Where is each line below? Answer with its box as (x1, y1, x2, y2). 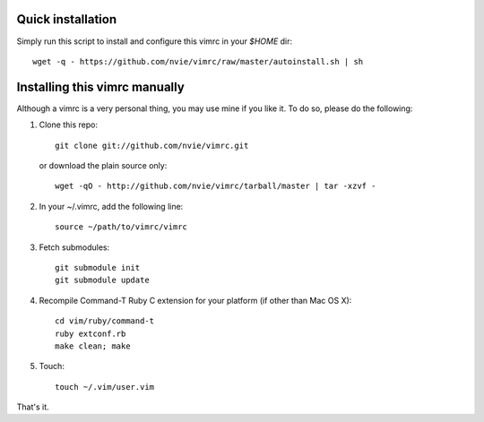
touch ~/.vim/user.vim (55, 382, 155, 392)
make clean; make (55, 340, 131, 351)
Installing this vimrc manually (16, 79, 186, 94)
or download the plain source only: (39, 159, 168, 170)
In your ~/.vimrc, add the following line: (39, 201, 184, 211)
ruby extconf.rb (55, 328, 126, 339)
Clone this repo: (39, 119, 99, 130)
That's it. (16, 401, 49, 412)
